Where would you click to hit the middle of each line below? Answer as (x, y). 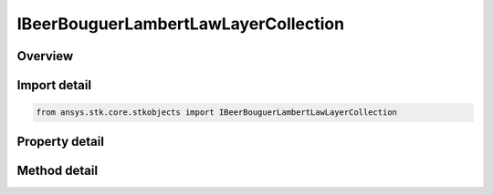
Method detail (58, 170)
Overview (45, 56)
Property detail (61, 141)
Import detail (54, 85)
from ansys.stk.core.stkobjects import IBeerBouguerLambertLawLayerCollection (216, 113)
